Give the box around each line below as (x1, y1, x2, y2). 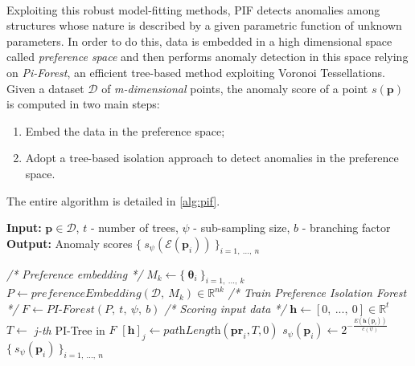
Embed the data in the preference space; (25, 122, 225, 139)
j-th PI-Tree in (34, 321, 105, 338)
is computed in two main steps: (6, 96, 160, 112)
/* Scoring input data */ (164, 299, 286, 316)
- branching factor (302, 219, 391, 236)
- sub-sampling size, (193, 219, 290, 236)
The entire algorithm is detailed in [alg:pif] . (6, 192, 220, 209)
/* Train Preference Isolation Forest (228, 284, 407, 301)
